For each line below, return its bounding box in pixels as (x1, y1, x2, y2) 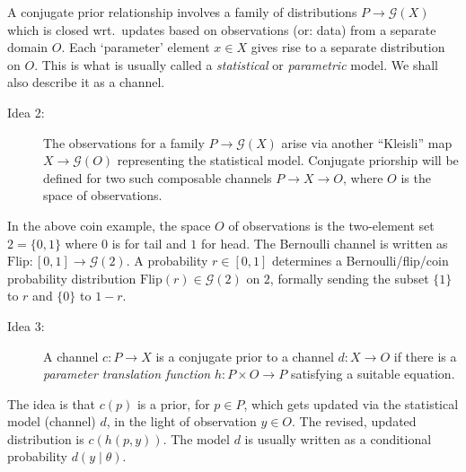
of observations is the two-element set (228, 215, 435, 234)
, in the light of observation (106, 412, 257, 431)
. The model (163, 429, 230, 448)
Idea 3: (7, 316, 45, 335)
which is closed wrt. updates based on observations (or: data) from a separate (7, 20, 436, 39)
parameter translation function (43, 364, 211, 383)
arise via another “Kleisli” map (281, 133, 453, 152)
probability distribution (7, 268, 136, 287)
